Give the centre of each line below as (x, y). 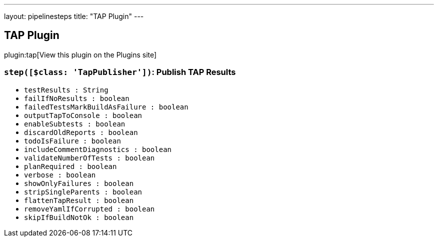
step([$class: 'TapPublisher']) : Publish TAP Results (120, 72)
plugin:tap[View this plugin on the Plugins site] (80, 54)
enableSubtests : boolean (75, 124)
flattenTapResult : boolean (79, 200)
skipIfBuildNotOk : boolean (79, 217)
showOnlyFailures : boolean (79, 183)
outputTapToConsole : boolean (83, 115)
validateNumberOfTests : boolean (89, 158)
